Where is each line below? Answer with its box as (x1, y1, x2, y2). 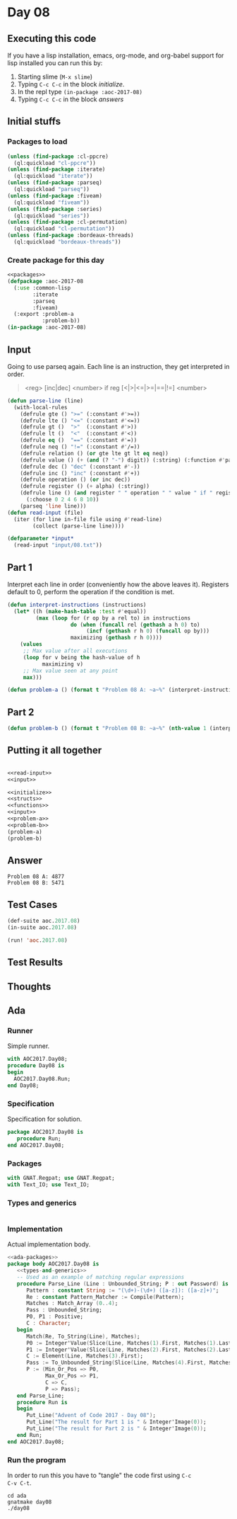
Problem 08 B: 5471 (7, 880, 65, 887)
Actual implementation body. (7, 1240, 91, 1248)
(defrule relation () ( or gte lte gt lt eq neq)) (20, 450, 169, 457)
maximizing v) (42, 660, 83, 668)
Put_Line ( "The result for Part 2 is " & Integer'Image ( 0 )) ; (25, 1425, 207, 1433)
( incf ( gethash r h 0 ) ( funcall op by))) (85, 627, 210, 635)
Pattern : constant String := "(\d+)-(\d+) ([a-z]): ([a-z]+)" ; (25, 1287, 219, 1294)
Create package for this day (7, 255, 104, 265)
